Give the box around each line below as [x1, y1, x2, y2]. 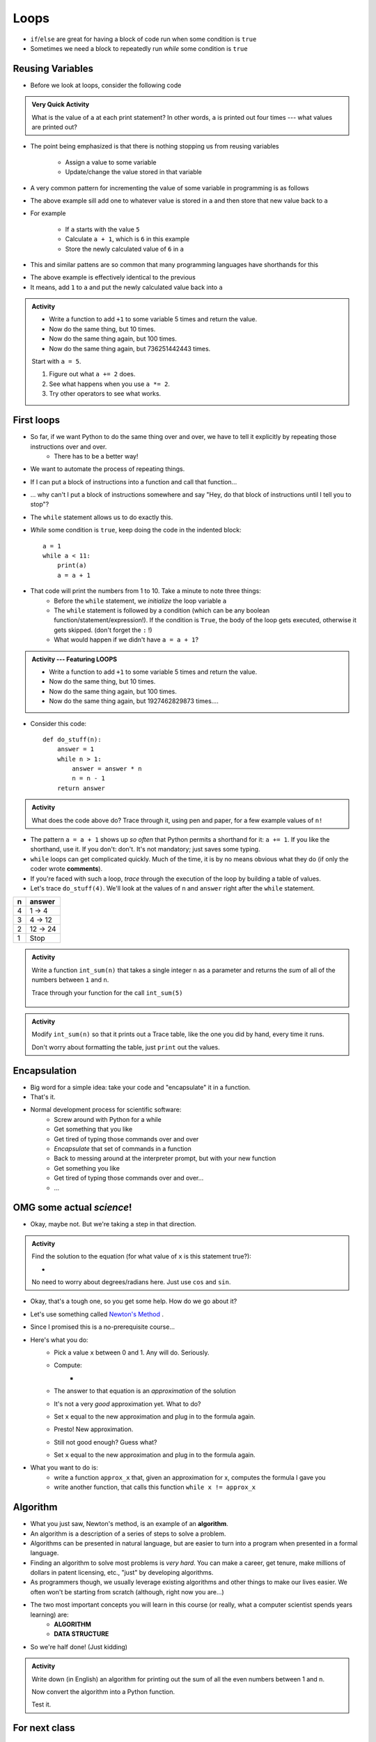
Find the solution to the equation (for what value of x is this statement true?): [31, 1252, 252, 1261]
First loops [13, 415, 61, 426]
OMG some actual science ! [13, 1202, 132, 1214]
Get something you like [54, 1164, 120, 1172]
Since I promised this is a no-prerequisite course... [30, 1323, 175, 1331]
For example [30, 209, 66, 217]
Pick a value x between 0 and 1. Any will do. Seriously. [54, 1348, 210, 1357]
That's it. [30, 1093, 56, 1101]
